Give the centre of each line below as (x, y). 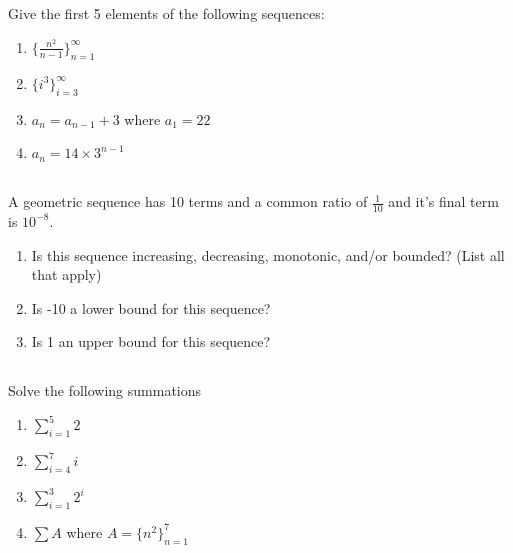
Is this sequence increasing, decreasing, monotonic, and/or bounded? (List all (268, 254)
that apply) (66, 274)
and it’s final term (443, 201)
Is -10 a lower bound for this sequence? (151, 307)
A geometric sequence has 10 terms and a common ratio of (188, 201)
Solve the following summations (105, 390)
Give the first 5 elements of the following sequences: (166, 13)
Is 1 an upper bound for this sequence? (151, 341)
